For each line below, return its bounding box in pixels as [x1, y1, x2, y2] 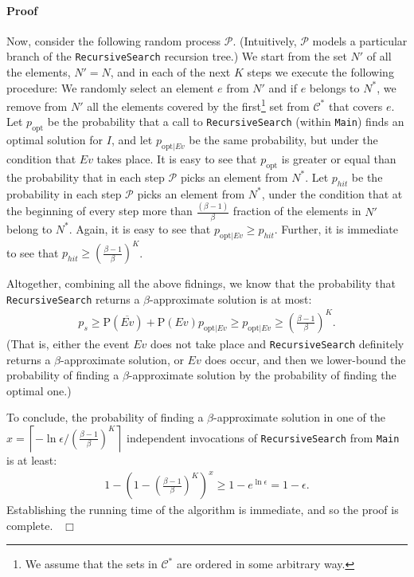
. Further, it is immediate [274, 220, 398, 237]
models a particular [312, 32, 408, 49]
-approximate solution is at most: [150, 290, 312, 307]
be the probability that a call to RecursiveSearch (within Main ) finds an [47, 113, 404, 130]
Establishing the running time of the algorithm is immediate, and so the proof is [6, 501, 399, 518]
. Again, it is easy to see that [68, 220, 211, 237]
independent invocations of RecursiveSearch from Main [127, 429, 400, 446]
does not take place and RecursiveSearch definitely [150, 335, 404, 351]
